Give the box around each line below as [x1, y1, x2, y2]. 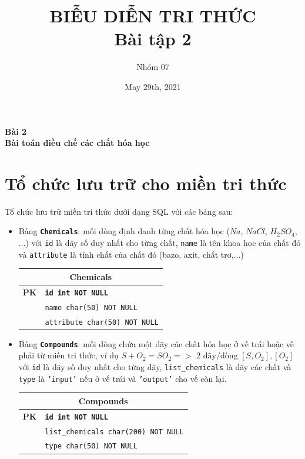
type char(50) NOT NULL [45, 442, 138, 451]
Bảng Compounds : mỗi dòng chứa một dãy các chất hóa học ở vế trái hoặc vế [18, 337, 294, 350]
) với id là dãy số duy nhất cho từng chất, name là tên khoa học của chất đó [25, 237, 301, 249]
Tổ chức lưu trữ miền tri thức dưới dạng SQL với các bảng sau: [5, 205, 233, 217]
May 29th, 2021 [125, 80, 181, 92]
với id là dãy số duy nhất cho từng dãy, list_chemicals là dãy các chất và [18, 360, 291, 372]
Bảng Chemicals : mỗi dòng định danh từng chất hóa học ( [18, 225, 230, 237]
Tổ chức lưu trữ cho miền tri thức [5, 171, 287, 195]
